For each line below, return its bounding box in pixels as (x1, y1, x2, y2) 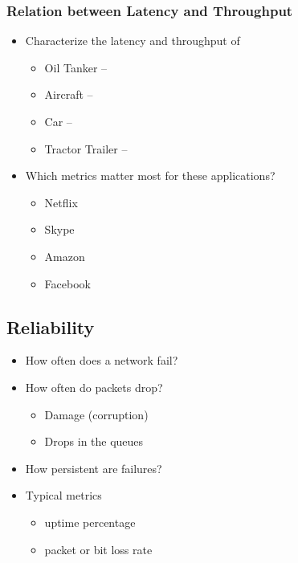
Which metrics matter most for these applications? (25, 167, 276, 184)
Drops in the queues (44, 433, 144, 450)
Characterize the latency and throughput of (25, 32, 240, 49)
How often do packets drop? (25, 378, 163, 395)
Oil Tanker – (44, 59, 108, 75)
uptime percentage (44, 513, 136, 530)
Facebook (44, 275, 91, 292)
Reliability (6, 314, 95, 339)
